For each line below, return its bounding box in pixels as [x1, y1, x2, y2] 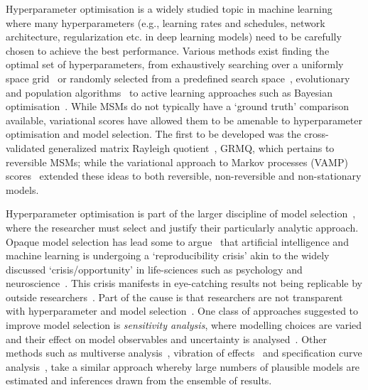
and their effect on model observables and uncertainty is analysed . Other [6, 331, 327, 346]
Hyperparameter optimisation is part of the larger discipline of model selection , [6, 206, 356, 221]
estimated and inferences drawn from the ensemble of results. [6, 373, 272, 388]
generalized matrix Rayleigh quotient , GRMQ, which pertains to [48, 140, 335, 155]
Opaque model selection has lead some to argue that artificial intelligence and [6, 234, 349, 249]
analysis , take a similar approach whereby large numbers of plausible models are [6, 359, 360, 374]
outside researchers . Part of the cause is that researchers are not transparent [6, 289, 343, 304]
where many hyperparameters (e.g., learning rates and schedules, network [6, 15, 325, 30]
